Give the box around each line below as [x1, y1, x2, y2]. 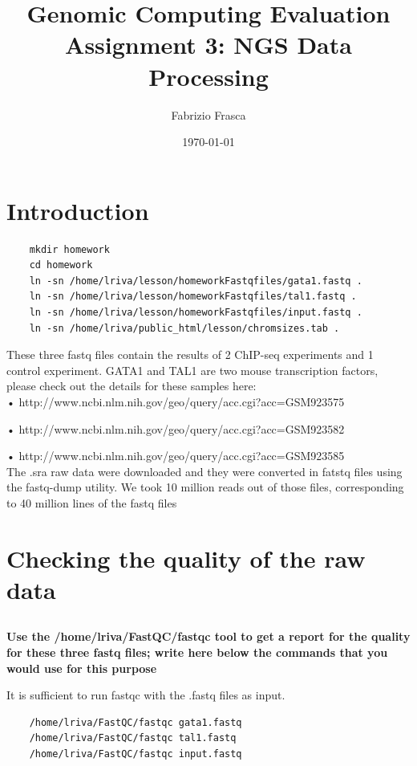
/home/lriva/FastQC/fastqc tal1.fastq [29, 732, 237, 744]
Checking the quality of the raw [6, 541, 366, 574]
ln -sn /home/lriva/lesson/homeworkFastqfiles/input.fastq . [29, 307, 362, 318]
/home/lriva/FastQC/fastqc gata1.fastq [29, 716, 242, 728]
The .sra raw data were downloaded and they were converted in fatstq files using [6, 462, 403, 479]
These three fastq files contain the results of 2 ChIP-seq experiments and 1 [6, 346, 374, 363]
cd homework [29, 259, 93, 271]
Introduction [6, 194, 149, 226]
